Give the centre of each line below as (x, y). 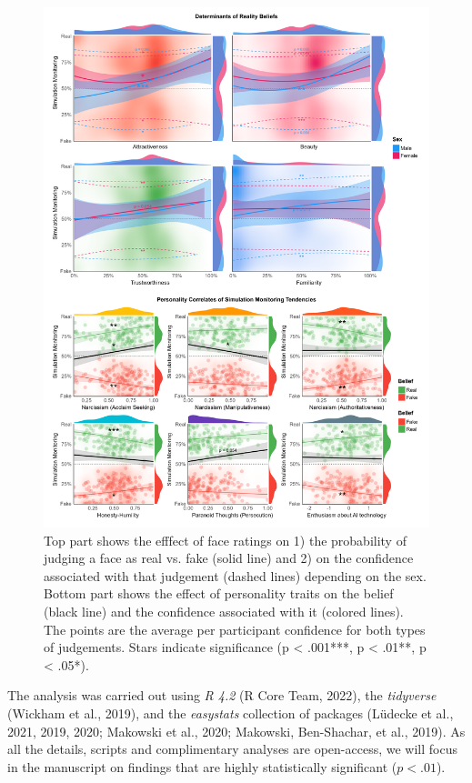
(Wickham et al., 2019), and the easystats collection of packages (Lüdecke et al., (231, 713)
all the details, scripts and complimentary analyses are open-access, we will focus (232, 749)
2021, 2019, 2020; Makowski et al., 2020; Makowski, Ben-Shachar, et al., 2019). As (236, 731)
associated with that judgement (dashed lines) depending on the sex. (235, 575)
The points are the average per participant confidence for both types (235, 629)
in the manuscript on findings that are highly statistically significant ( (202, 766)
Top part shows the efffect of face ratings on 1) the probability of (225, 540)
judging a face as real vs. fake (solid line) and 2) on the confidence (229, 558)
